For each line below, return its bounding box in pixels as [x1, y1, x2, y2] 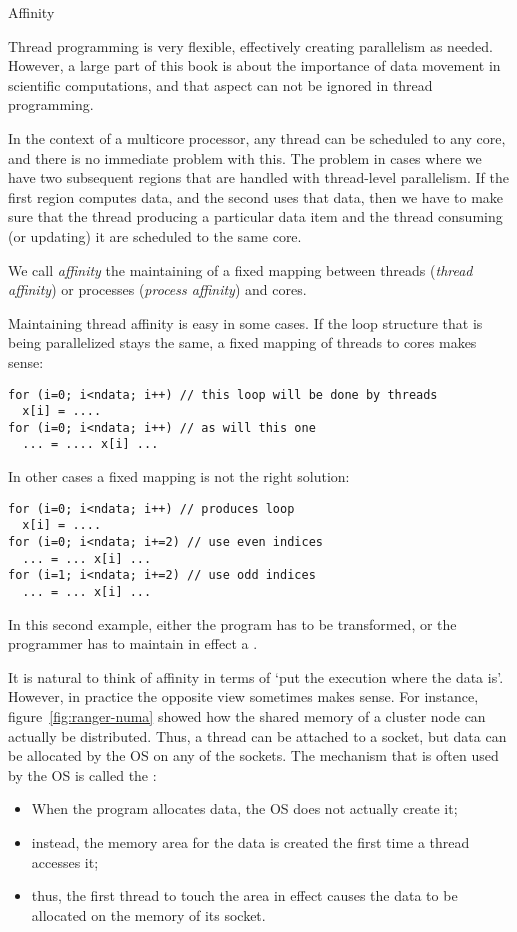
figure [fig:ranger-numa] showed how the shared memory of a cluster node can [8, 706, 486, 727]
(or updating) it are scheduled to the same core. [8, 225, 302, 246]
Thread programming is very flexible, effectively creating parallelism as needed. [8, 35, 493, 56]
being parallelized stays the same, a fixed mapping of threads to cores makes [8, 332, 477, 353]
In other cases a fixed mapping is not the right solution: [8, 466, 350, 487]
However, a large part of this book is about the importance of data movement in [8, 55, 501, 76]
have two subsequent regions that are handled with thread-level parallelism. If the [8, 167, 509, 188]
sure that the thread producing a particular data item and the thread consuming [8, 206, 503, 227]
